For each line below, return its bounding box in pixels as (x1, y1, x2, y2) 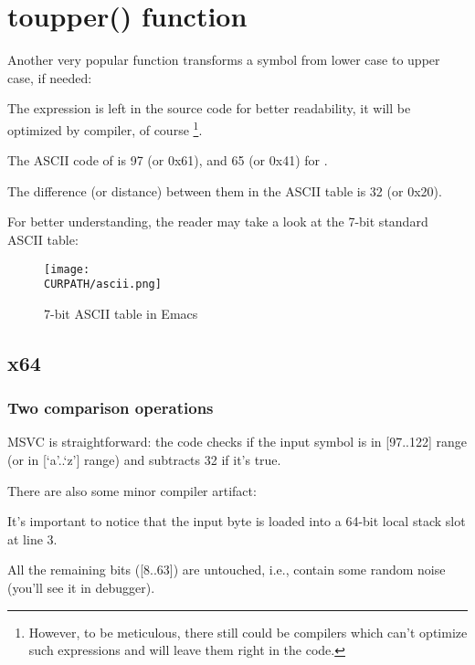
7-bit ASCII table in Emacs (44, 303, 198, 322)
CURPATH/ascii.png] (44, 278, 162, 291)
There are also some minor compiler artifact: (7, 480, 257, 500)
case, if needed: (7, 68, 92, 87)
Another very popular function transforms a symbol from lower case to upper (7, 50, 440, 69)
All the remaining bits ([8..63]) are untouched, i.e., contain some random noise (7, 560, 446, 579)
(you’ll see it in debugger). (7, 578, 155, 596)
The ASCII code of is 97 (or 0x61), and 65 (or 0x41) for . (7, 151, 328, 170)
